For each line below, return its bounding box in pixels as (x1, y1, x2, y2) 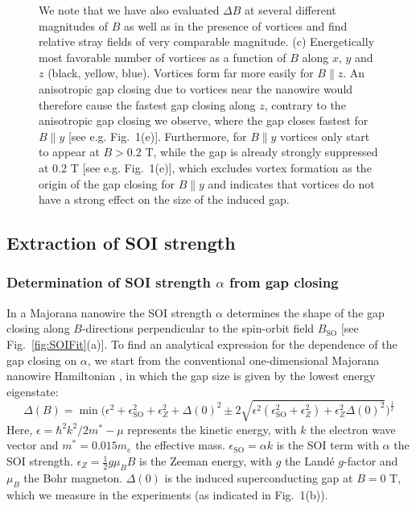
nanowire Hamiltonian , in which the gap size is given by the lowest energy (6, 367, 376, 384)
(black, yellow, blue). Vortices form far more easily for (47, 64, 314, 81)
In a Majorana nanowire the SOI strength (6, 304, 212, 321)
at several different (245, 2, 336, 18)
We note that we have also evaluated (39, 2, 220, 18)
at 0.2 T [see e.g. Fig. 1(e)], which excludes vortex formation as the (39, 159, 372, 176)
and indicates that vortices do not (208, 175, 375, 192)
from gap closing (229, 272, 339, 292)
